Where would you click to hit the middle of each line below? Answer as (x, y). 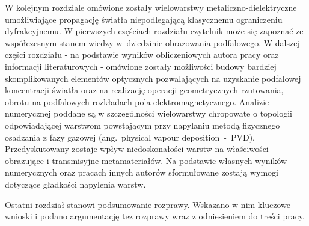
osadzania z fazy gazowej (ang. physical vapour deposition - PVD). (130, 137)
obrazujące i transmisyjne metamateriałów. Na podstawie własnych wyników (146, 160)
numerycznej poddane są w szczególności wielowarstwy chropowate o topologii (148, 113)
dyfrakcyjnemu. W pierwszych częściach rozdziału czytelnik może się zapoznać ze (154, 31)
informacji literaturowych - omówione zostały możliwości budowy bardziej (141, 66)
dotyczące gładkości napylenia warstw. (75, 184)
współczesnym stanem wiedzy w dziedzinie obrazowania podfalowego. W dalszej (152, 42)
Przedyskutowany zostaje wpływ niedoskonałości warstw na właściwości (137, 149)
